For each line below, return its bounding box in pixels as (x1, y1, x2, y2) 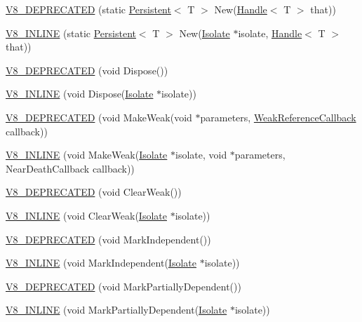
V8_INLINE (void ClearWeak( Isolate (6, 208, 167, 222)
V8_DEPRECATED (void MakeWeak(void (6, 109, 192, 124)
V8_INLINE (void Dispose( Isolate (6, 86, 154, 101)
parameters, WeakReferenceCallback (200, 109, 356, 124)
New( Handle (214, 2, 267, 16)
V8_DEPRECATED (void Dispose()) (6, 62, 168, 77)
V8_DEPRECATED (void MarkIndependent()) (6, 232, 211, 246)
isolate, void (175, 147, 227, 162)
